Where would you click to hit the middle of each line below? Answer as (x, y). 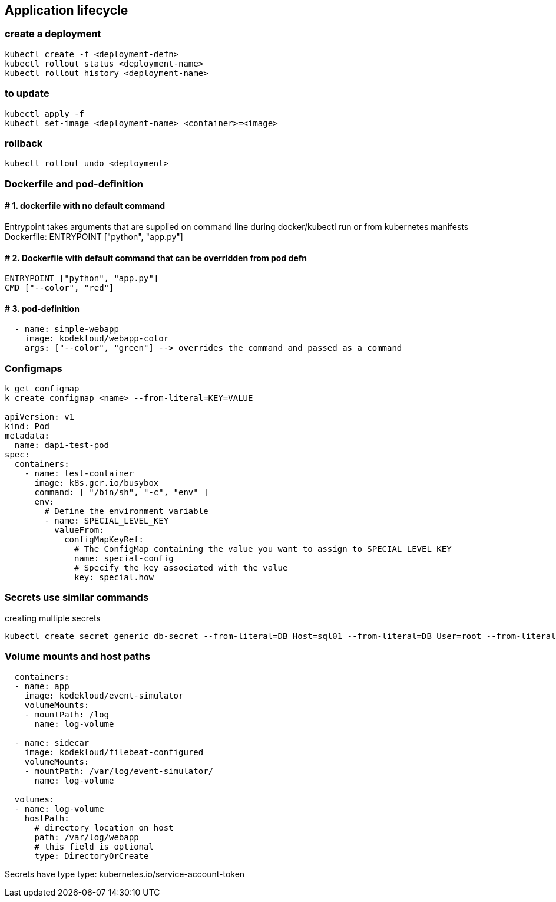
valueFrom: (79, 530)
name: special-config (124, 559)
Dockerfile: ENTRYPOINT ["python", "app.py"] (94, 236)
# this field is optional (94, 846)
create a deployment (53, 34)
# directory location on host (104, 827)
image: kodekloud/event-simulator (104, 695)
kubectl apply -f (44, 113)
